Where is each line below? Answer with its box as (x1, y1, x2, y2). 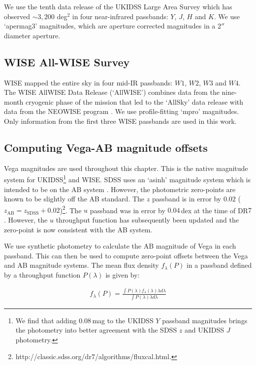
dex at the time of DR (181, 205, 248, 215)
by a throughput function (4, 270, 81, 280)
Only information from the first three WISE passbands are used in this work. (4, 115, 237, 126)
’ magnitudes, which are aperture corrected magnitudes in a (35, 21, 216, 31)
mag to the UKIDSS (92, 315, 154, 325)
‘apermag (4, 21, 32, 31)
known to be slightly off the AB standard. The (4, 194, 145, 204)
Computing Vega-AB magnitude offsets (4, 140, 208, 155)
